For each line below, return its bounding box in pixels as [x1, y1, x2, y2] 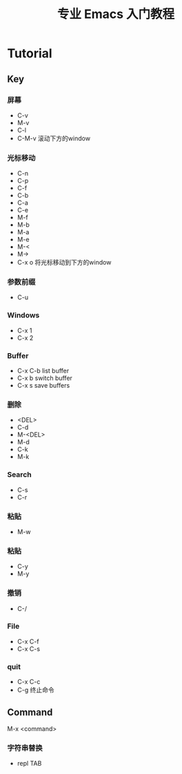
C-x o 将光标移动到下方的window [17, 258, 112, 267]
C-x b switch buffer [17, 374, 72, 382]
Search [7, 470, 32, 480]
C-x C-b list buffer [17, 367, 70, 375]
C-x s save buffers [17, 381, 70, 390]
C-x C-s [17, 644, 40, 653]
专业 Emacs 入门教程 [57, 6, 175, 22]
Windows [7, 310, 40, 320]
